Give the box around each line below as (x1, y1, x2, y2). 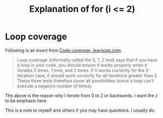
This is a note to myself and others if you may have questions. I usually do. (5, 107, 156, 113)
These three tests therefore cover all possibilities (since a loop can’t (17, 78, 154, 84)
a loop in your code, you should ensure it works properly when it (17, 62, 147, 68)
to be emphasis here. (5, 97, 48, 104)
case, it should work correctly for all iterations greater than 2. (35, 72, 158, 78)
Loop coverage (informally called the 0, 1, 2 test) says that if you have (17, 57, 158, 62)
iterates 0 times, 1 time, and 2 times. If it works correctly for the (17, 67, 145, 73)
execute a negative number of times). (17, 83, 93, 89)
